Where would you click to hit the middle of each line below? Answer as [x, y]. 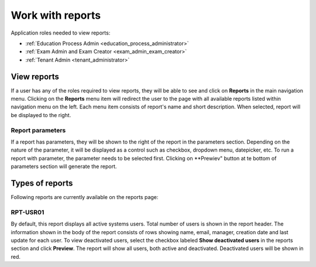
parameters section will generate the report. [64, 166]
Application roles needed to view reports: [61, 33]
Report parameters [38, 130]
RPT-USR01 [28, 212]
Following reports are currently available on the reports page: [85, 197]
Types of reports [42, 183]
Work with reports [56, 15]
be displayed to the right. [41, 115]
